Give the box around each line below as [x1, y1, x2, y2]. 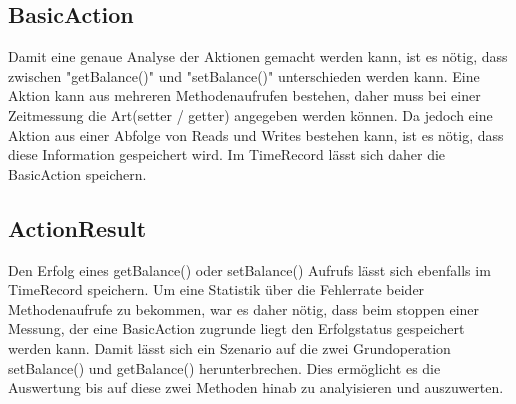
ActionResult [8, 212, 147, 243]
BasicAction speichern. [8, 163, 147, 184]
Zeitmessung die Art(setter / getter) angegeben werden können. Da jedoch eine [8, 104, 493, 125]
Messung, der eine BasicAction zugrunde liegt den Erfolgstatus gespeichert [8, 318, 465, 339]
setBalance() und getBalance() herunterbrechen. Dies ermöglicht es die [8, 357, 441, 378]
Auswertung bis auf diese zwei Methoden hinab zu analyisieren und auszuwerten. [8, 377, 504, 398]
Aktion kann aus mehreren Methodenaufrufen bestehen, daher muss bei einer [8, 85, 481, 106]
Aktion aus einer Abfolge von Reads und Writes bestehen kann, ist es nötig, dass [8, 124, 504, 145]
